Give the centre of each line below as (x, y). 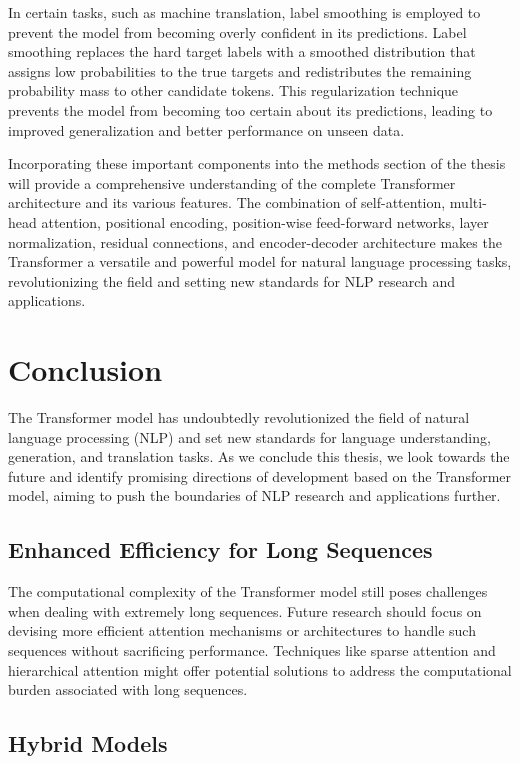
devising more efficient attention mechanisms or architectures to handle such (242, 630)
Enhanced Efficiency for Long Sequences (220, 549)
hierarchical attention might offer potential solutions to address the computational (260, 669)
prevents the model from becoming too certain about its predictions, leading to (250, 109)
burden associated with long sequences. (128, 689)
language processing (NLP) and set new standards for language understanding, (249, 436)
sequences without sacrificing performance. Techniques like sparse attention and (252, 649)
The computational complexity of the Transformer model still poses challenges (248, 591)
